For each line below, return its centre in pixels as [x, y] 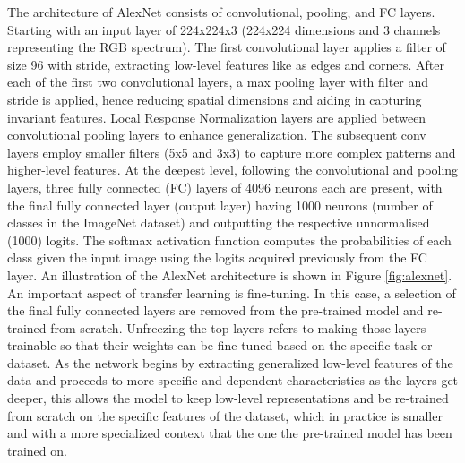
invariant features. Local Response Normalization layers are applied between [217, 117]
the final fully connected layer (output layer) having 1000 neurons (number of [220, 205]
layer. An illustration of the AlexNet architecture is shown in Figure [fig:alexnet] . [230, 274]
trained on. [37, 450]
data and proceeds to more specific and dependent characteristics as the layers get [233, 380]
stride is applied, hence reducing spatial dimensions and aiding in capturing [215, 99]
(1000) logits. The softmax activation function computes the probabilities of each [229, 240]
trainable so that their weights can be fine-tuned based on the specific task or [220, 345]
